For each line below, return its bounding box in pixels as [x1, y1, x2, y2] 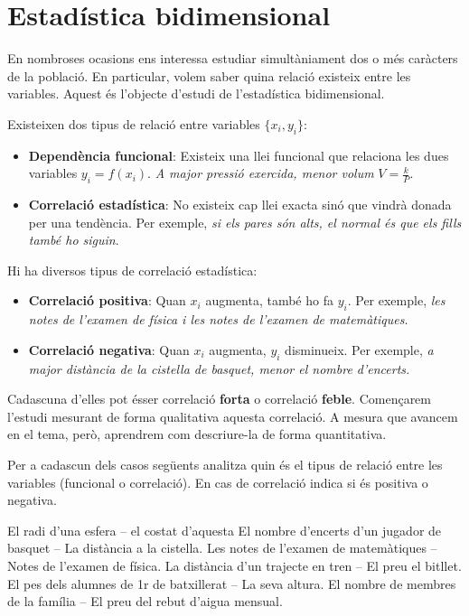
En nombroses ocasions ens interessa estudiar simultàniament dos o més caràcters [7, 49, 458, 68]
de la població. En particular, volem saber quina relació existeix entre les [7, 66, 411, 85]
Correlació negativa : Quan [28, 340, 190, 359]
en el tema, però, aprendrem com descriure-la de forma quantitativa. [7, 425, 387, 443]
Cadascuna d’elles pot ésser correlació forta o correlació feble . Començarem [7, 389, 431, 408]
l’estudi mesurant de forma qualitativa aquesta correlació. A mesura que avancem [7, 406, 458, 425]
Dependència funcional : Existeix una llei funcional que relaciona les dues [28, 145, 449, 164]
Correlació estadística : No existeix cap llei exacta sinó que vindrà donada [28, 195, 452, 214]
